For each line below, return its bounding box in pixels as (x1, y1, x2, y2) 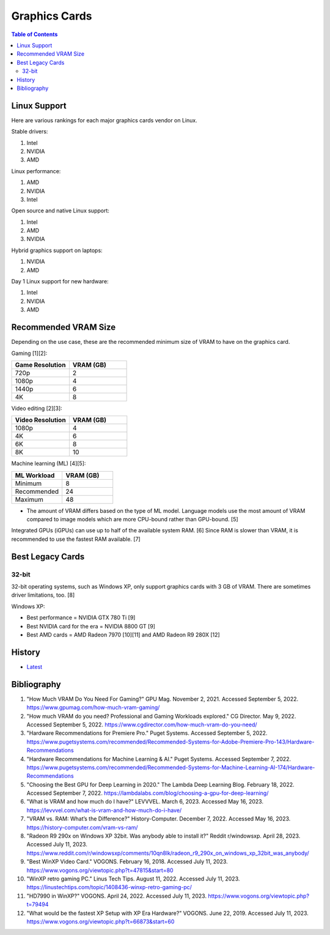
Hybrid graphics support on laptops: (11, 247, 103, 254)
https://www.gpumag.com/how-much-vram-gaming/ (26, 704, 160, 711)
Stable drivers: (11, 128, 48, 135)
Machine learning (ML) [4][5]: (11, 460, 86, 467)
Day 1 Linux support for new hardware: (11, 278, 109, 285)
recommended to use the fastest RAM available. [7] (11, 535, 141, 543)
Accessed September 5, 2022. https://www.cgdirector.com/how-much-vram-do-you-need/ (26, 721, 257, 728)
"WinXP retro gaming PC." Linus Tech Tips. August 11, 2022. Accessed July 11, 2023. (26, 875, 240, 882)
